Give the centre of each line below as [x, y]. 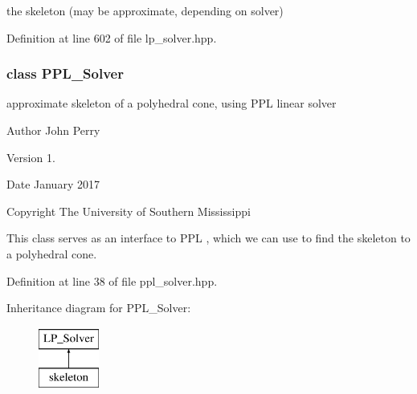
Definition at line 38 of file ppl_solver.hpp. [112, 280]
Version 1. [31, 157]
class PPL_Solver [65, 73]
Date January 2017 [53, 184]
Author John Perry [53, 130]
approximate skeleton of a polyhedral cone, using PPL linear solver [172, 103]
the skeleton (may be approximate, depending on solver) [145, 10]
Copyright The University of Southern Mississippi [129, 211]
